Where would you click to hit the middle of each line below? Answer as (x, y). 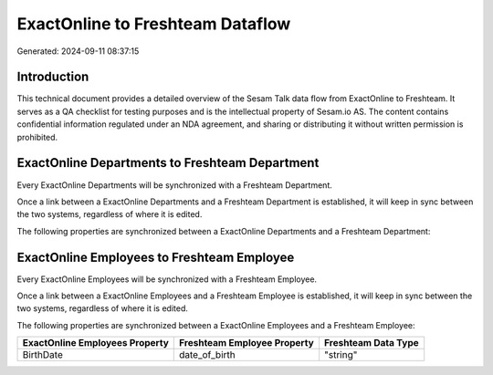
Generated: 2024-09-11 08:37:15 (78, 51)
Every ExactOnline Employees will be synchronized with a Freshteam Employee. (167, 279)
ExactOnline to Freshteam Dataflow (154, 24)
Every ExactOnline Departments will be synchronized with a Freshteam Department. (174, 185)
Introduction (53, 77)
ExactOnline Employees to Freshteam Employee (156, 257)
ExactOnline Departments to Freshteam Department (168, 163)
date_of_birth (208, 355)
